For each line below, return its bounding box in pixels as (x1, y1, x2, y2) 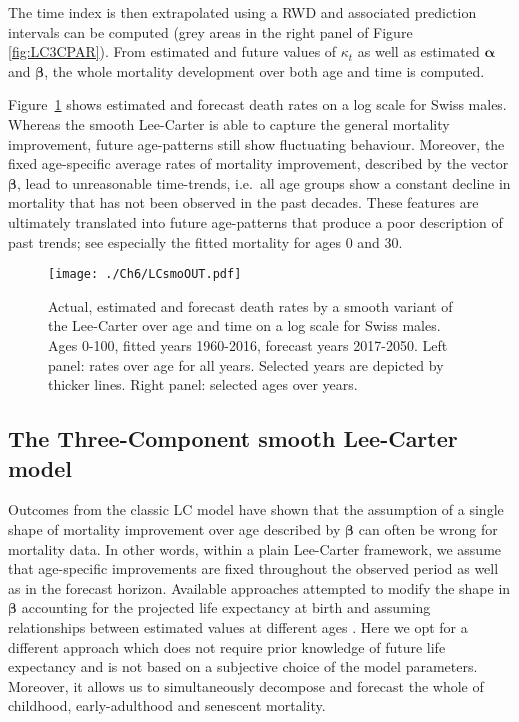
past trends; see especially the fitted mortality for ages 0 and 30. (8, 231, 403, 252)
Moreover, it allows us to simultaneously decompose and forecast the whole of (8, 675, 484, 696)
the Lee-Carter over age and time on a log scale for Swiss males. (48, 315, 441, 336)
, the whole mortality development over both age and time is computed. (44, 60, 485, 81)
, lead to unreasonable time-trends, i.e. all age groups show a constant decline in (17, 172, 511, 193)
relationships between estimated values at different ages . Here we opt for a (8, 616, 468, 637)
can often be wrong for (358, 518, 498, 539)
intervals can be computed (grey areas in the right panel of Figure (8, 21, 413, 42)
